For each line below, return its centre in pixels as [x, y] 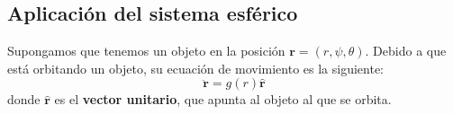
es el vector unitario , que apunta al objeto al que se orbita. [223, 99]
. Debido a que [406, 51]
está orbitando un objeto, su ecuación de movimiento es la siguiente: [195, 68]
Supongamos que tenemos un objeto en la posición [146, 51]
